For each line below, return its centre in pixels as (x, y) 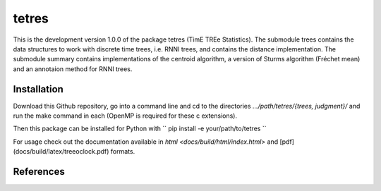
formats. (123, 152)
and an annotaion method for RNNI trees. (73, 69)
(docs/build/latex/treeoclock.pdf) (61, 152)
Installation (38, 89)
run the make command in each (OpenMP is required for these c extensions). (125, 116)
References (39, 172)
